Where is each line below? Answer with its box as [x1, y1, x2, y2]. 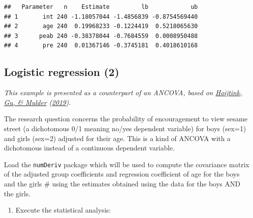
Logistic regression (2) [4, 64, 120, 79]
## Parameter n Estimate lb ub [4, 3, 198, 10]
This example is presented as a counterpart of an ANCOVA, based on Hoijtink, [4, 87, 242, 98]
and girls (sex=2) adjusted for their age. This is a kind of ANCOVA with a [4, 133, 231, 143]
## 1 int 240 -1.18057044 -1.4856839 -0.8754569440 [4, 13, 198, 20]
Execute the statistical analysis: [15, 205, 111, 215]
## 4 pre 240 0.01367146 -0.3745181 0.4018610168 [4, 42, 198, 49]
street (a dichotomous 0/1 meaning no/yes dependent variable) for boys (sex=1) [4, 123, 246, 133]
